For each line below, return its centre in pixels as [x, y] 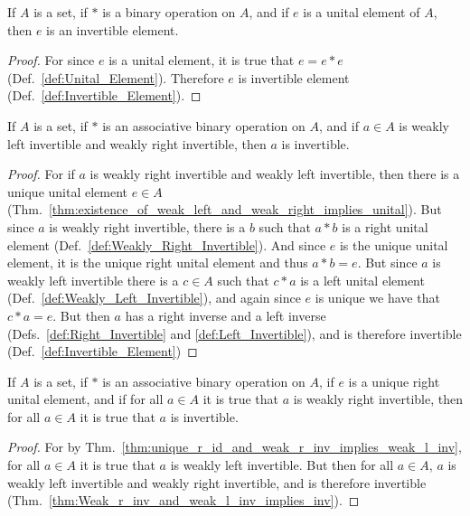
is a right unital [385, 226]
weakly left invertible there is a [93, 280]
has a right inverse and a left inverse [226, 315]
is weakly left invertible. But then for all [282, 465]
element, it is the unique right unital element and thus [158, 263]
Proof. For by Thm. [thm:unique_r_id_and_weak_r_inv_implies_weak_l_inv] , [235, 447]
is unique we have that [377, 298]
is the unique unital [394, 244]
